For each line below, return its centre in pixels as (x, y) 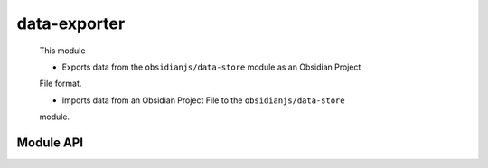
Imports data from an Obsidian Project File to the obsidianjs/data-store (203, 100)
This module (62, 51)
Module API (50, 142)
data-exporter (71, 23)
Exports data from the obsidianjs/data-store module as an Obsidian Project (211, 67)
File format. (61, 84)
